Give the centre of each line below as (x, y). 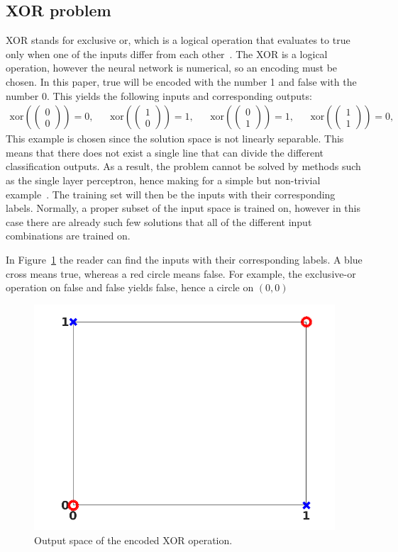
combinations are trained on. (68, 236)
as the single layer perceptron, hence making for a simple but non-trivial (163, 180)
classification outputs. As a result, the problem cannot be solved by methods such (183, 166)
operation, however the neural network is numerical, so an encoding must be (172, 68)
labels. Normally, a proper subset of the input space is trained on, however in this (183, 208)
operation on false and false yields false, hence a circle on (130, 287)
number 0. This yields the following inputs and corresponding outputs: (159, 95)
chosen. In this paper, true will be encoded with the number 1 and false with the (181, 81)
